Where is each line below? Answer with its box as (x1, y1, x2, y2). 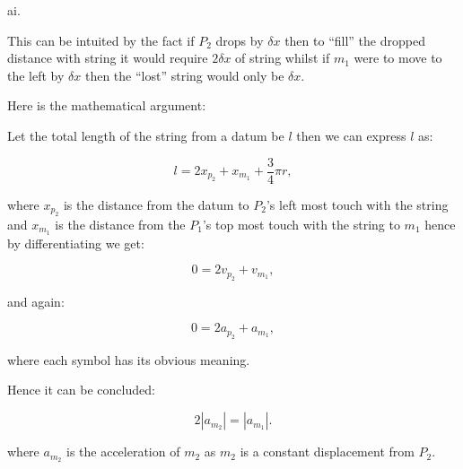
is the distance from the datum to (63, 195, 249, 213)
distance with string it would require (7, 48, 208, 67)
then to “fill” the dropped (284, 30, 425, 49)
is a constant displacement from (240, 442, 415, 461)
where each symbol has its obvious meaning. (7, 350, 250, 369)
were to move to (354, 48, 442, 67)
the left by (7, 65, 65, 84)
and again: (7, 291, 65, 310)
